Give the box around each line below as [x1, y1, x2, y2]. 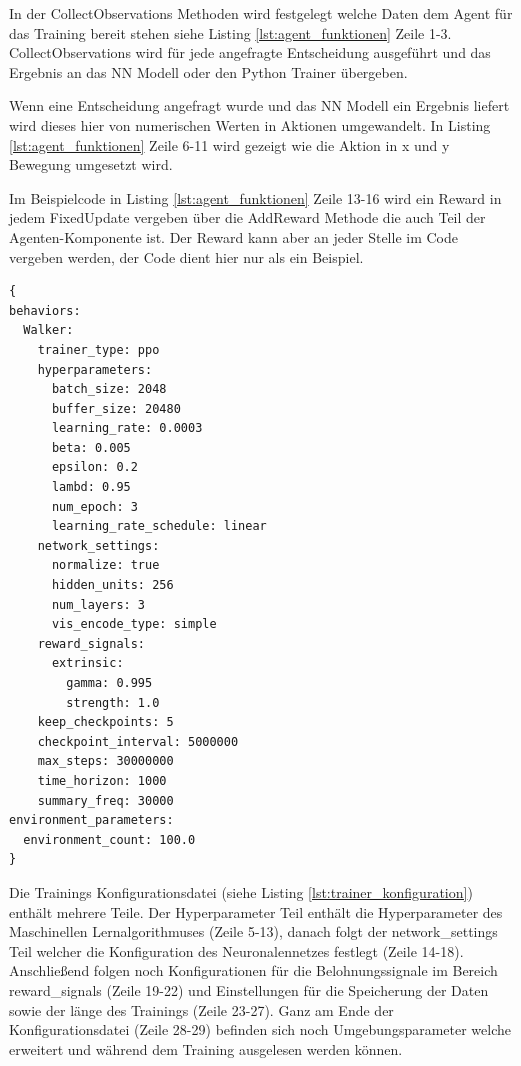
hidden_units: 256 [51, 578, 174, 593]
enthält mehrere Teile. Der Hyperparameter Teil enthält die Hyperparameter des [9, 901, 503, 922]
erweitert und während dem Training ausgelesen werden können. [9, 1038, 403, 1059]
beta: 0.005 [51, 440, 131, 455]
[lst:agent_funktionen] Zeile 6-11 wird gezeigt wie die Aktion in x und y [9, 134, 450, 155]
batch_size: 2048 [51, 382, 167, 397]
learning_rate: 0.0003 [51, 421, 203, 436]
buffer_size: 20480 [51, 401, 181, 416]
